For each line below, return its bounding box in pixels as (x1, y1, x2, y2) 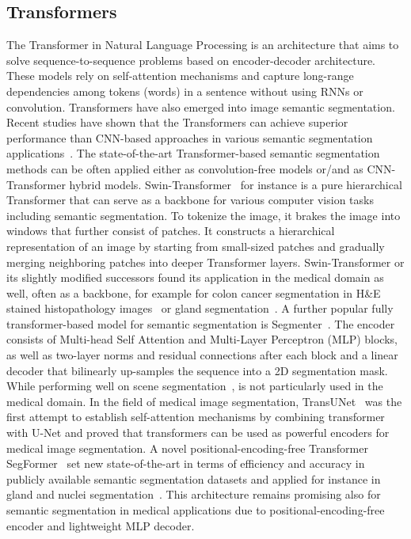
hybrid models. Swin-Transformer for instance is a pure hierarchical (69, 176, 402, 192)
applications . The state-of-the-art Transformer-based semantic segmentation (6, 145, 380, 161)
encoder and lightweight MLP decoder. (6, 517, 195, 533)
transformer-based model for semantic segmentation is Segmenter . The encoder (6, 315, 395, 332)
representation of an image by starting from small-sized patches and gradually (6, 237, 385, 254)
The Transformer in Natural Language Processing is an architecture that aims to (6, 36, 399, 53)
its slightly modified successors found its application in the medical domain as (6, 269, 384, 286)
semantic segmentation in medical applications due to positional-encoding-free (6, 502, 385, 518)
